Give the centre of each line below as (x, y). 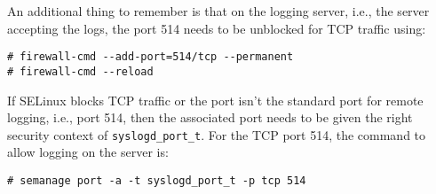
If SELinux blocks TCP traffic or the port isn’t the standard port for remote (215, 100)
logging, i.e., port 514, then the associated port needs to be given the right (210, 117)
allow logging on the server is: (88, 152)
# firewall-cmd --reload (80, 71)
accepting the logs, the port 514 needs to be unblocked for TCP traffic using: (217, 28)
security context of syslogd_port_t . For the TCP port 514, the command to (217, 134)
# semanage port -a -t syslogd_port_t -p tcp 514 (157, 180)
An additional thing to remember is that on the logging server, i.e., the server (218, 11)
